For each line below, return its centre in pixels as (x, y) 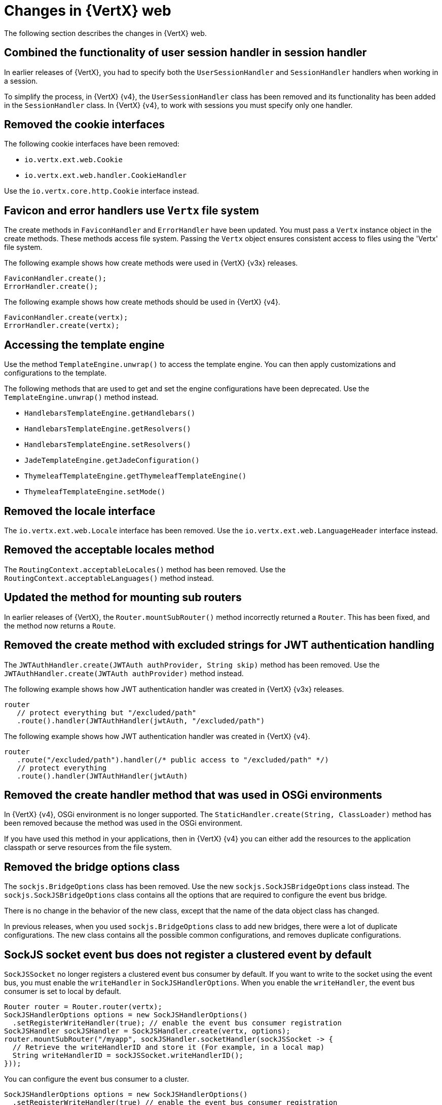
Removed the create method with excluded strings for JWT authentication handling (219, 645)
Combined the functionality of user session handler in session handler (186, 53)
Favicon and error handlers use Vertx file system (132, 210)
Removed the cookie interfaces (84, 125)
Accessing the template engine (84, 345)
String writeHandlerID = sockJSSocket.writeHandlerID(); (128, 1056)
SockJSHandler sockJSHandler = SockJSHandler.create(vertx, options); (147, 1031)
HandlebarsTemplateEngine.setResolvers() (108, 445)
